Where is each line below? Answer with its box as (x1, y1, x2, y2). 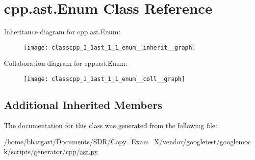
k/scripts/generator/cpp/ (4, 146, 80, 157)
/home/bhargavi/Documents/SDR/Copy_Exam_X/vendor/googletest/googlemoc (4, 136, 251, 147)
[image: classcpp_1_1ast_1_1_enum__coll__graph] (24, 75, 185, 82)
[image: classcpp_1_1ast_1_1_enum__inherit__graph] (24, 44, 196, 51)
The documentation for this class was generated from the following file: (4, 120, 217, 130)
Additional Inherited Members (4, 97, 162, 112)
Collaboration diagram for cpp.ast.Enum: (4, 58, 128, 68)
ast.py (79, 146, 98, 157)
